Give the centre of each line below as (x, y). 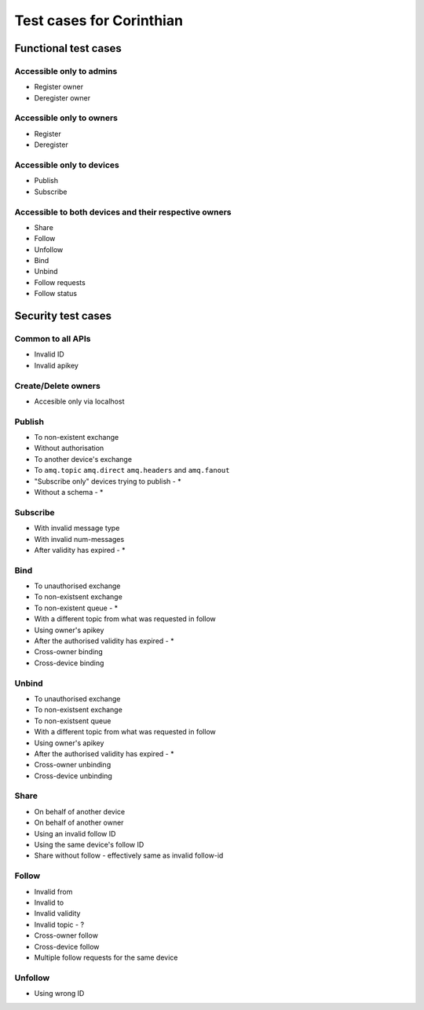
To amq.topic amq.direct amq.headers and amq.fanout (132, 470)
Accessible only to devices (67, 165)
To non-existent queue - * (76, 608)
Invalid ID (49, 354)
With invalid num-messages (79, 539)
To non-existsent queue (73, 721)
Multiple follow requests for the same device (106, 957)
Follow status (56, 294)
